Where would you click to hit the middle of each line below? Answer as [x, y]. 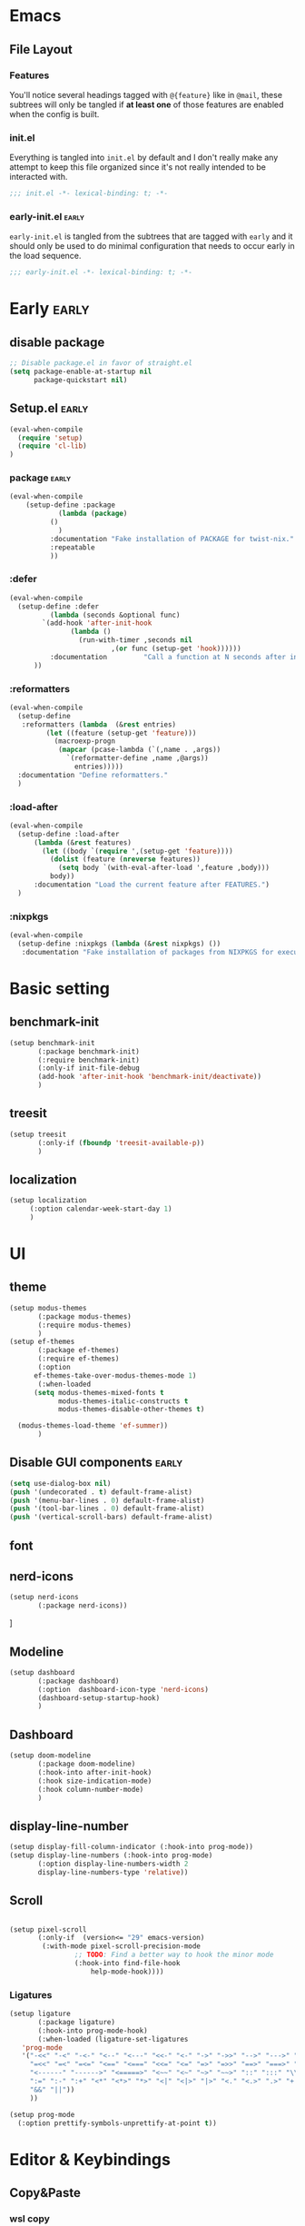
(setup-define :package [71, 505]
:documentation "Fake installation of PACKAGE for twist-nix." [172, 539]
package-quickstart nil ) [80, 380]
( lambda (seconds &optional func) [115, 615]
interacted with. [39, 177]
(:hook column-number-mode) [91, 1789]
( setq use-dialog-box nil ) [60, 1483]
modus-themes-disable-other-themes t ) [131, 1410]
